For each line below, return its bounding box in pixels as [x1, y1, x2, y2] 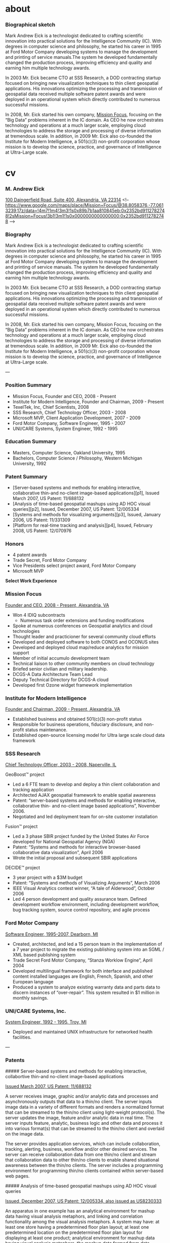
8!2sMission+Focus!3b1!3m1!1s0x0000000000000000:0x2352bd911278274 [5, 212, 164, 219]
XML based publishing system [12, 951, 76, 957]
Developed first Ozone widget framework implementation [12, 682, 133, 688]
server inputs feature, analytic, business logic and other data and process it [5, 1120, 163, 1126]
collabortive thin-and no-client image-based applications [5, 1074, 124, 1080]
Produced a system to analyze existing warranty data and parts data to [12, 984, 160, 990]
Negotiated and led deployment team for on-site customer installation [12, 813, 158, 820]
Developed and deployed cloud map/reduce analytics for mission [12, 644, 149, 650]
